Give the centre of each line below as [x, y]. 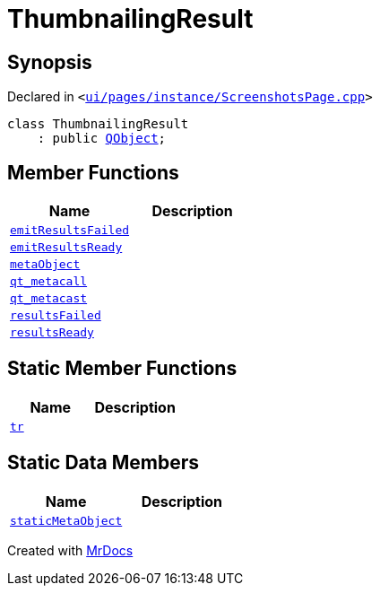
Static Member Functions [122, 369]
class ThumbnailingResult [98, 124]
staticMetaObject [66, 520]
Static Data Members [104, 463]
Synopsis [50, 62]
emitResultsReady [66, 248]
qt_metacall [49, 282]
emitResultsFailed [70, 231]
